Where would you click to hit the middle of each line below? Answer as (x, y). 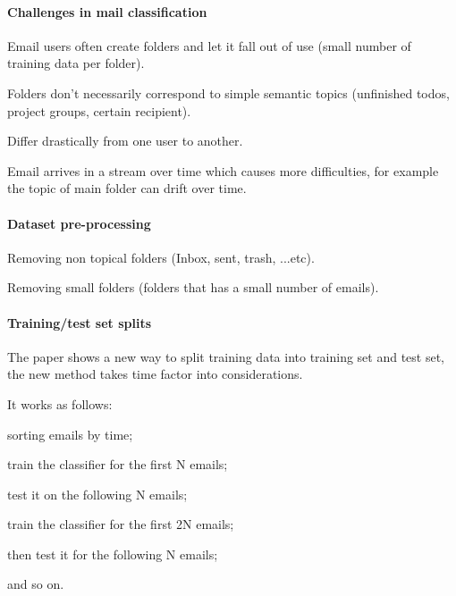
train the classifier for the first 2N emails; (121, 524)
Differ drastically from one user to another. (125, 141)
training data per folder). (76, 63)
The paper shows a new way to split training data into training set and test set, (226, 356)
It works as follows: (60, 403)
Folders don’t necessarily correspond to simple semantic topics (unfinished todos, (228, 92)
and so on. (36, 584)
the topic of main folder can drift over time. (127, 188)
